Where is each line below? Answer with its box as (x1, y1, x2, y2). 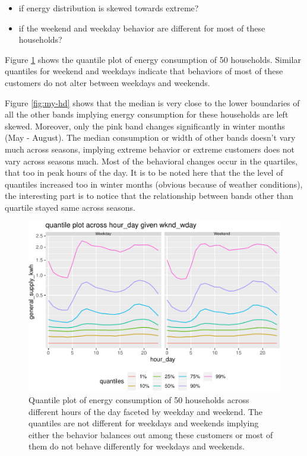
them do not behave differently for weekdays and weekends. (29, 440, 245, 452)
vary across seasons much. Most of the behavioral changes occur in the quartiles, (5, 154, 298, 167)
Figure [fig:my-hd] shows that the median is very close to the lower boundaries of (5, 96, 300, 109)
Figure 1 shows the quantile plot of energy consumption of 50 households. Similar (5, 53, 301, 65)
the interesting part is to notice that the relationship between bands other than (5, 189, 293, 202)
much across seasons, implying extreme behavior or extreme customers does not (5, 142, 295, 155)
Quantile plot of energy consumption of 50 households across (29, 394, 249, 406)
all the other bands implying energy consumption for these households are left (5, 108, 289, 121)
